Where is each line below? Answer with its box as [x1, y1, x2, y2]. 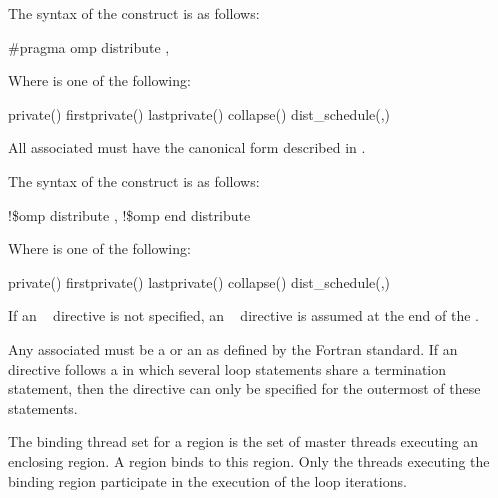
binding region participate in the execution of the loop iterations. [8, 470, 407, 491]
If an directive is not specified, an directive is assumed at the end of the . [8, 305, 479, 326]
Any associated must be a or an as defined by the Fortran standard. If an [8, 338, 458, 359]
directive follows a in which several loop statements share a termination [8, 358, 447, 379]
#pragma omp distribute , [8, 36, 170, 57]
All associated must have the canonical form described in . [8, 137, 366, 158]
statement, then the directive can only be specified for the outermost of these [8, 378, 481, 399]
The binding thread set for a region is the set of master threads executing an [8, 431, 478, 452]
